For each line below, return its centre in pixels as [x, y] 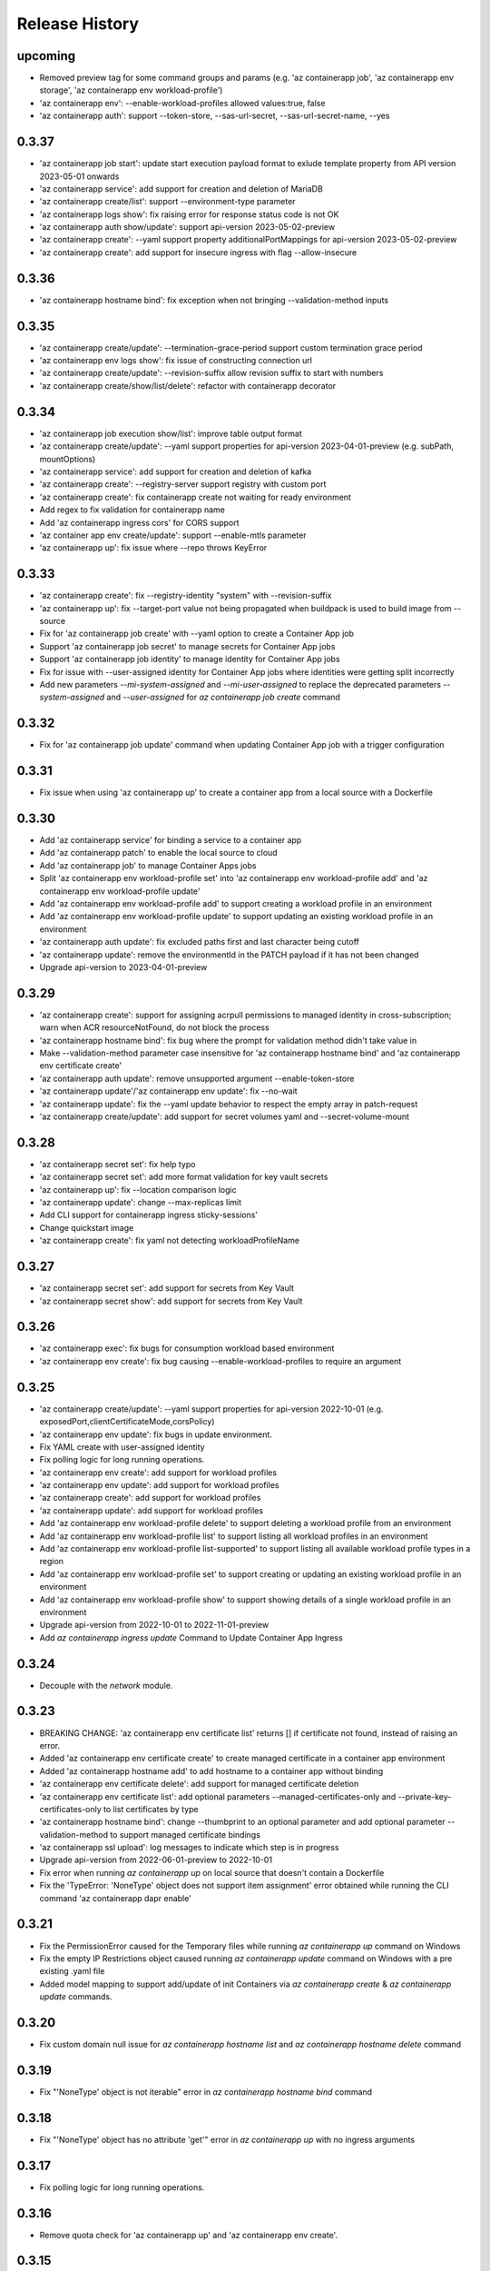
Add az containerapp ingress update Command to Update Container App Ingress [191, 1637]
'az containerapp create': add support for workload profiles [150, 1498]
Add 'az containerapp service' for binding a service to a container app [171, 840]
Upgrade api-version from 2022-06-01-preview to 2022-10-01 [156, 1860]
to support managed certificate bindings [185, 1834]
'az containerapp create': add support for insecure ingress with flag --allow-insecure [198, 252]
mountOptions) [68, 459]
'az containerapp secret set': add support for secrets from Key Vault [167, 1288]
